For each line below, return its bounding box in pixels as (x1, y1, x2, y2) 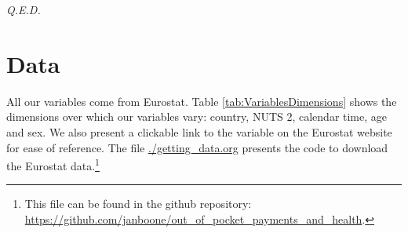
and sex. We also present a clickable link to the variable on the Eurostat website (6, 123, 392, 140)
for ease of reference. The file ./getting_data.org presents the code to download (6, 139, 388, 155)
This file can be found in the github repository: (24, 195, 252, 212)
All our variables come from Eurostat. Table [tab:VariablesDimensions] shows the (6, 93, 397, 109)
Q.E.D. (6, 2, 41, 17)
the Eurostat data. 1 (6, 155, 100, 173)
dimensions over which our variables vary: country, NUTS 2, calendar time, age (6, 108, 388, 125)
